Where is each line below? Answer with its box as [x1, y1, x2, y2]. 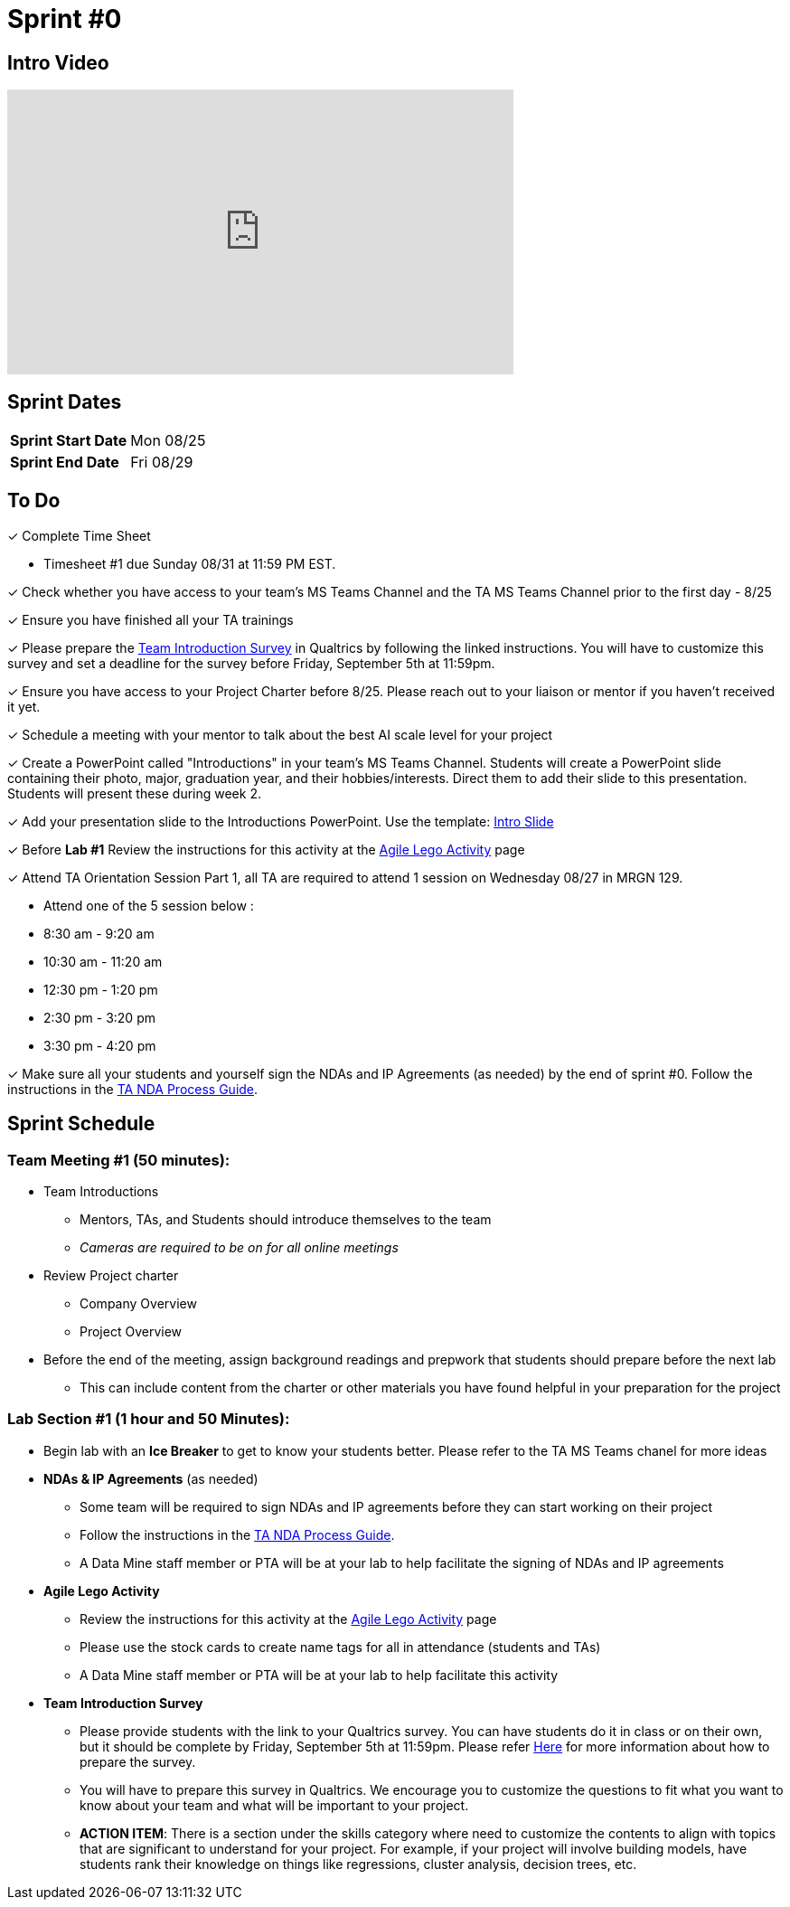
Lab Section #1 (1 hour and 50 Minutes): [7, 1410, 290, 1429]
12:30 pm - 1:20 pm [43, 981, 158, 997]
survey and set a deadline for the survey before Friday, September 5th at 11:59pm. [7, 655, 495, 671]
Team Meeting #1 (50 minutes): [7, 1150, 230, 1169]
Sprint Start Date [10, 431, 127, 450]
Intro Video [7, 51, 109, 74]
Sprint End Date [10, 453, 119, 472]
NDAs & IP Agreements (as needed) [43, 1470, 259, 1487]
